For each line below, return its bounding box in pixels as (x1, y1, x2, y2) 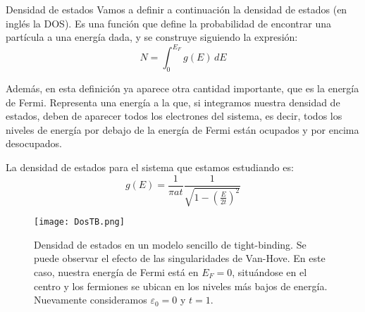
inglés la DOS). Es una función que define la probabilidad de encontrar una (6, 15, 331, 30)
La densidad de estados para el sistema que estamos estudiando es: (6, 160, 294, 175)
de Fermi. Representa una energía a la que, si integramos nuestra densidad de (6, 94, 340, 109)
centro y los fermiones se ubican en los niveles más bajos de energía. (34, 278, 328, 293)
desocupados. (6, 136, 62, 151)
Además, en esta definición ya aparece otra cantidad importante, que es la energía (6, 81, 359, 96)
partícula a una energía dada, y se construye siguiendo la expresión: (6, 30, 298, 44)
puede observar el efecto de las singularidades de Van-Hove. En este (34, 251, 326, 266)
